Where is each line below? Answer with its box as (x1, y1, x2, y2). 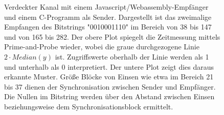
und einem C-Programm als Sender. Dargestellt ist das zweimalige (4, 11, 212, 22)
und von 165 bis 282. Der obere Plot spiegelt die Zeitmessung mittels (4, 31, 220, 42)
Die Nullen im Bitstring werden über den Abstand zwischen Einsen (4, 91, 215, 102)
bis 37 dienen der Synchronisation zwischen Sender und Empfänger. (4, 81, 216, 92)
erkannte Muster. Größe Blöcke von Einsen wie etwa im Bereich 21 (4, 71, 214, 82)
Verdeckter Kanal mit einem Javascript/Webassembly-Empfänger (4, 2, 209, 12)
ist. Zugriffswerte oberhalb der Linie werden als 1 (55, 51, 209, 62)
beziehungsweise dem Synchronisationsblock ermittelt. (4, 101, 173, 111)
